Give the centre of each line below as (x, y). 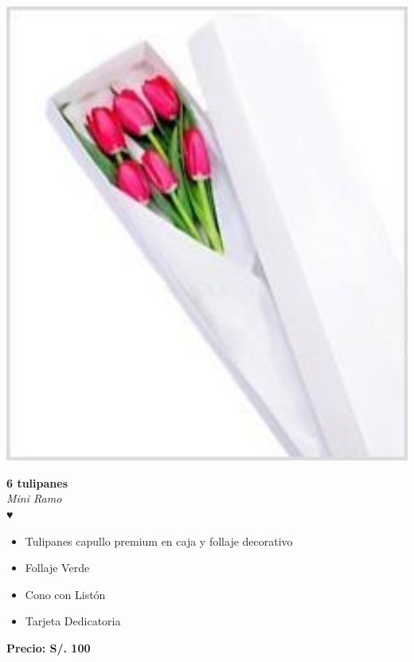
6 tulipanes (37, 482)
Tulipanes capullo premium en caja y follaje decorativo (159, 541)
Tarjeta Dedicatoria (73, 621)
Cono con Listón (65, 594)
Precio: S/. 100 (49, 647)
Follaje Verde (57, 568)
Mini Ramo (34, 498)
